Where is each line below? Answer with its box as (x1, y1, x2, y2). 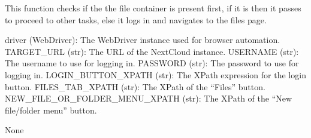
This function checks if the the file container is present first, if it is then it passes (5, 2, 301, 14)
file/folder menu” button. (5, 103, 97, 116)
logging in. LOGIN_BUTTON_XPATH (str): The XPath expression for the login (5, 68, 306, 81)
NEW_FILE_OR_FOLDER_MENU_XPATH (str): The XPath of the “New (5, 92, 292, 105)
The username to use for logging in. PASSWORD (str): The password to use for (5, 57, 299, 69)
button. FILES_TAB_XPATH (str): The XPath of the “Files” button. (5, 80, 265, 93)
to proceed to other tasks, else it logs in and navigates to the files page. (5, 13, 267, 26)
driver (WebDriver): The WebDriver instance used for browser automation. (5, 33, 280, 46)
